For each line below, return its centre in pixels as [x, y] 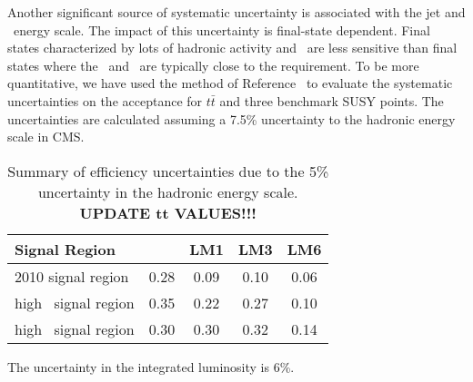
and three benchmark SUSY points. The [332, 100]
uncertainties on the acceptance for [105, 100]
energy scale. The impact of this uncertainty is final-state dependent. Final [221, 29]
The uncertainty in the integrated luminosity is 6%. [151, 366]
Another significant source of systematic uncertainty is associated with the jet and [236, 12]
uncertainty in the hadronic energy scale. [168, 191]
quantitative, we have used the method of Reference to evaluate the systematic [230, 83]
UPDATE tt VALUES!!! [168, 212]
